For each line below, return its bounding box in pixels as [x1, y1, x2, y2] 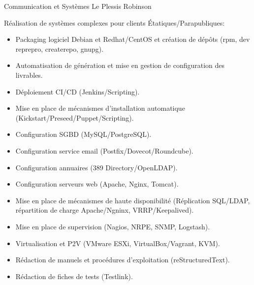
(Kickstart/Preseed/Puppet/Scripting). [15, 112, 134, 123]
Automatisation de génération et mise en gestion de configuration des [15, 60, 225, 70]
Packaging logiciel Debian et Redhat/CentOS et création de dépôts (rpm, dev [15, 34, 250, 44]
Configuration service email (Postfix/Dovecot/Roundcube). [15, 145, 193, 156]
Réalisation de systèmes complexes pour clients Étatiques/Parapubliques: [4, 17, 225, 28]
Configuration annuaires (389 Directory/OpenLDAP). [15, 162, 178, 172]
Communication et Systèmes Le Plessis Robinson [4, 1, 152, 11]
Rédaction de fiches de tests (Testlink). [15, 271, 133, 281]
